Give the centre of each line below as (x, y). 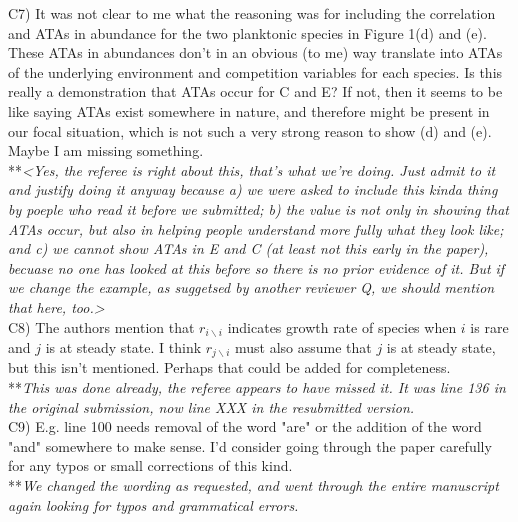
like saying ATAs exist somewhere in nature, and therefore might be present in (249, 110)
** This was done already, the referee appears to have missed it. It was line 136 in (257, 387)
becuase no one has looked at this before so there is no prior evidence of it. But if (256, 267)
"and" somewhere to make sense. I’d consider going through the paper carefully (250, 445)
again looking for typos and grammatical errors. (153, 504)
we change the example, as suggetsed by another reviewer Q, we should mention (251, 287)
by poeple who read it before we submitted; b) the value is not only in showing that (258, 208)
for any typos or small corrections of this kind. (150, 465)
